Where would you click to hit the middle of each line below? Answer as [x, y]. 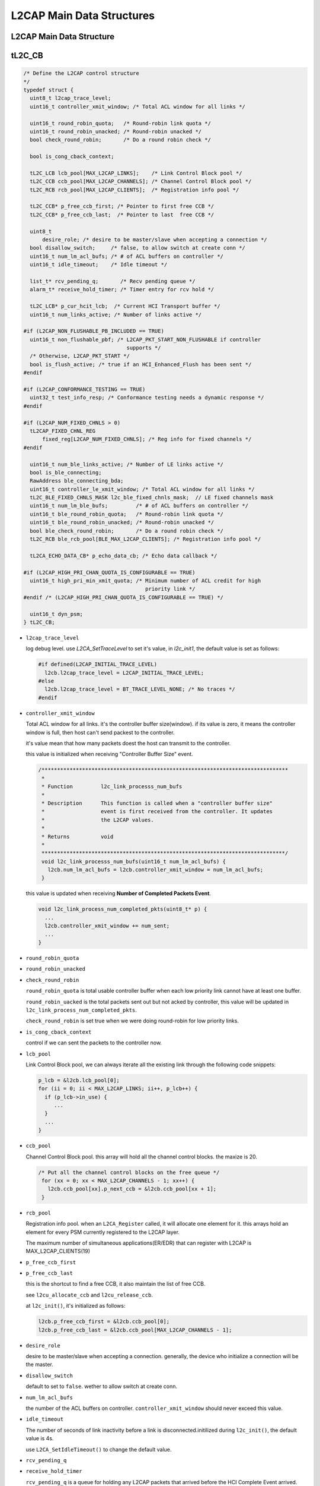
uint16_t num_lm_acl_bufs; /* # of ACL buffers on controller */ [127, 256]
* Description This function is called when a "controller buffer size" [157, 803]
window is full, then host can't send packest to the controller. [100, 732]
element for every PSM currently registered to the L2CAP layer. [103, 1232]
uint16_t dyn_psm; [56, 614]
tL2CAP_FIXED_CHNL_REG [63, 431]
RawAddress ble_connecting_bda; [77, 481]
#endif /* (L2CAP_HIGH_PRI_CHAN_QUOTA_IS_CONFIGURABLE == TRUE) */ [124, 597]
